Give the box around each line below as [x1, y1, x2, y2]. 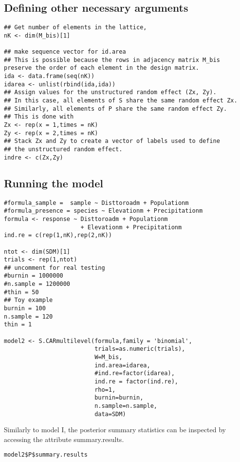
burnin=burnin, [94, 394, 144, 402]
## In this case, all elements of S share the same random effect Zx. [4, 97, 238, 104]
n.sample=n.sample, [94, 402, 157, 409]
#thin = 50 [4, 288, 39, 296]
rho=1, [94, 386, 116, 393]
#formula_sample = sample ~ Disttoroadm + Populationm [4, 199, 189, 206]
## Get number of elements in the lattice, [4, 24, 147, 31]
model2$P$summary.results [4, 451, 88, 459]
